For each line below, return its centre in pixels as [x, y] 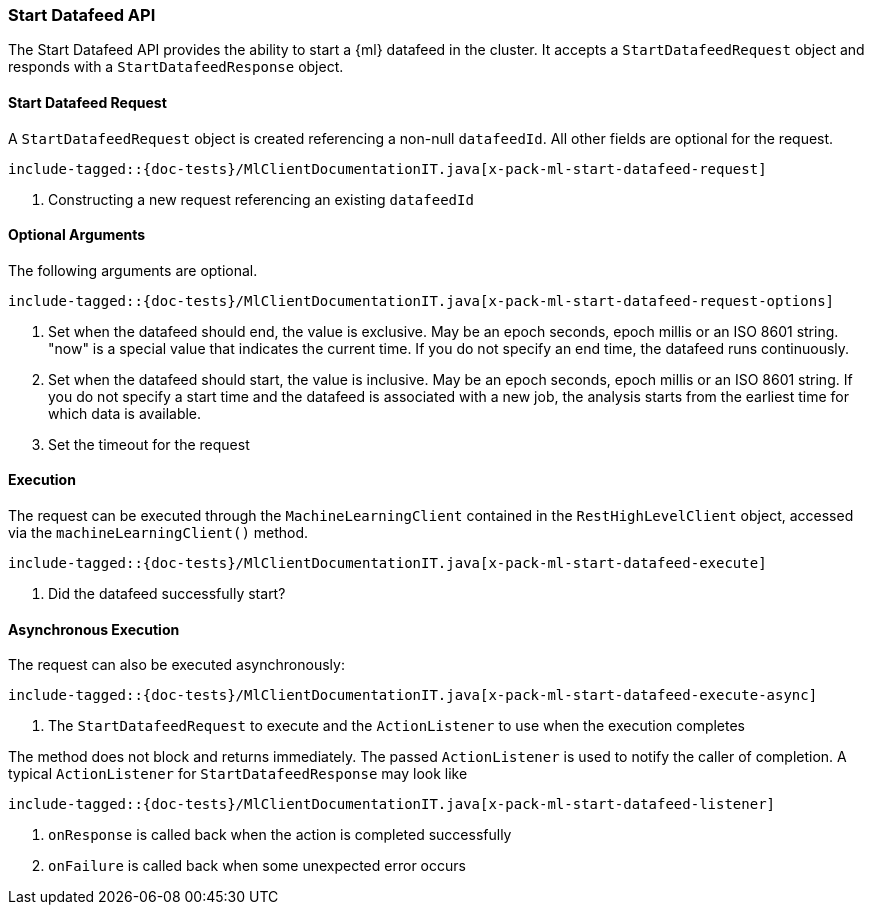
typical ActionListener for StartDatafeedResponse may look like [238, 774]
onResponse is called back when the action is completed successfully [280, 835]
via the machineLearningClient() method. [158, 533]
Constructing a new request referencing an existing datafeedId [261, 199]
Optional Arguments [77, 235]
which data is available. [125, 413]
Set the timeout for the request [149, 444]
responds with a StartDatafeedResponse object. [176, 67]
